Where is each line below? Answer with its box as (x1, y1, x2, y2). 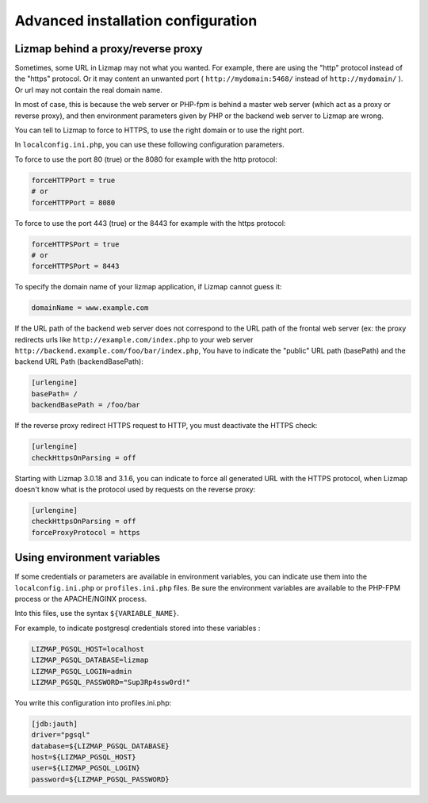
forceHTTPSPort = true (31, 239, 120, 249)
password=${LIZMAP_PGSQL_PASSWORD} (31, 774, 170, 784)
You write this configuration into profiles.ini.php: (14, 698, 172, 707)
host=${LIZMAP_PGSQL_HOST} (31, 753, 136, 762)
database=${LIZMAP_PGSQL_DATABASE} (31, 741, 170, 751)
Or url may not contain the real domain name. (14, 85, 162, 94)
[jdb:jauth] (31, 719, 78, 728)
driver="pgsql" (31, 730, 90, 740)
